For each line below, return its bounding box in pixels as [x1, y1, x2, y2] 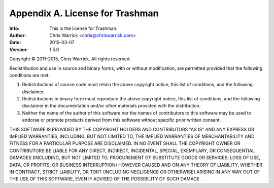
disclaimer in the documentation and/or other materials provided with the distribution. [22, 103, 201, 109]
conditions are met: [9, 72, 50, 78]
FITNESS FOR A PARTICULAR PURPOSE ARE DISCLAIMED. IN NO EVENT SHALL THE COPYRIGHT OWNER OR [9, 140, 241, 146]
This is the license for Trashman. [49, 25, 118, 31]
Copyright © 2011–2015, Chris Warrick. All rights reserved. [9, 56, 131, 62]
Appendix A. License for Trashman [9, 8, 159, 19]
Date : [9, 40, 21, 46]
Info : [9, 25, 20, 31]
